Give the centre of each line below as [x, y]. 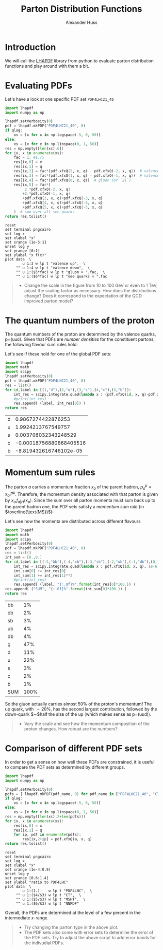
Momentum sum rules [50, 473]
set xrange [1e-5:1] [26, 242]
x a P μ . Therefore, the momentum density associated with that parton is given [81, 494]
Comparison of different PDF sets [74, 749]
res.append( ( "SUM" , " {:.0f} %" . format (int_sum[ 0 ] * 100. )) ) [66, 589]
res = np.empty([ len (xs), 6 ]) [34, 149]
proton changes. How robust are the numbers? [71, 728]
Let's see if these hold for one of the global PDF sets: [58, 354]
